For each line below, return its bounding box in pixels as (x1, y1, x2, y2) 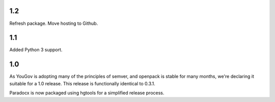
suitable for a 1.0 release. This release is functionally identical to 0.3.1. (9, 80, 155, 86)
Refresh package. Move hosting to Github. (9, 20, 98, 26)
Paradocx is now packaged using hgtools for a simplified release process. (9, 90, 164, 96)
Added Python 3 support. (9, 47, 63, 53)
